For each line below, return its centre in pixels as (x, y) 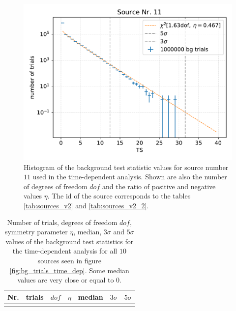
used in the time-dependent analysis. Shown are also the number (130, 177)
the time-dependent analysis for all (65, 251)
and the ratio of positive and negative (159, 186)
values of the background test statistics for (70, 241)
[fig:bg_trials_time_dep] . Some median (69, 270)
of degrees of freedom (56, 186)
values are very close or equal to (66, 280)
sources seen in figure (70, 260)
